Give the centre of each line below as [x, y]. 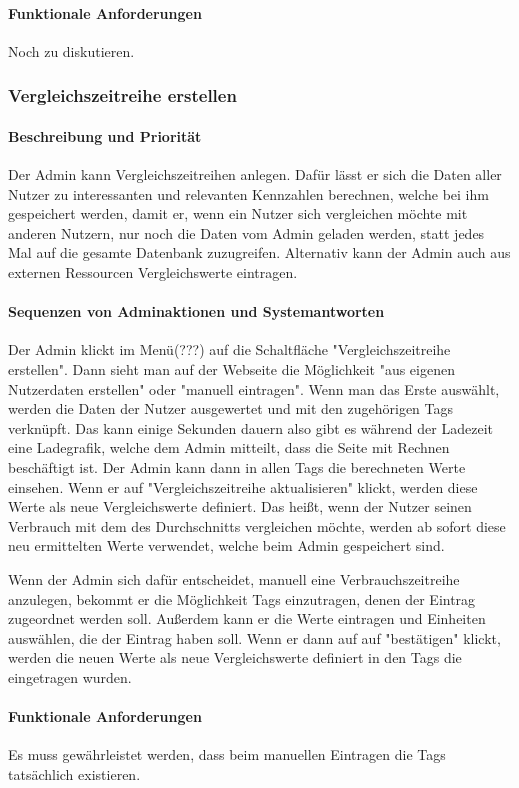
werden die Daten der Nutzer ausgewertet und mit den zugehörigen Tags [231, 408]
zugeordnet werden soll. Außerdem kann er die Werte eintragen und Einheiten [247, 618]
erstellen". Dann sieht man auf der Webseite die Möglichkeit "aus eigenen [231, 368]
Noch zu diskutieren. [71, 50]
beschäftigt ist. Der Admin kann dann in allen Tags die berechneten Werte [237, 466]
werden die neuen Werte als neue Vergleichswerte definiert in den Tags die [235, 657]
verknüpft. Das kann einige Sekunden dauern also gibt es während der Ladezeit [250, 427]
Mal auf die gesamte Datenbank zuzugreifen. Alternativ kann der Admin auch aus [259, 252]
